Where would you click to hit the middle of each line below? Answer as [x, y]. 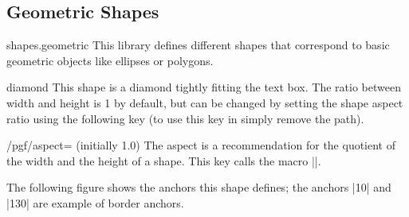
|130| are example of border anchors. [95, 202]
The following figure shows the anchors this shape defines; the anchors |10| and [199, 187]
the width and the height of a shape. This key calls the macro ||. [164, 160]
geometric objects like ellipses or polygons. [110, 60]
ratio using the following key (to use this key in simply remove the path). [185, 118]
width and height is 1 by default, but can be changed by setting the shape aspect [205, 102]
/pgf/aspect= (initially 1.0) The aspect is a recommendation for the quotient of [201, 145]
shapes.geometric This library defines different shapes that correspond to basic [198, 45]
